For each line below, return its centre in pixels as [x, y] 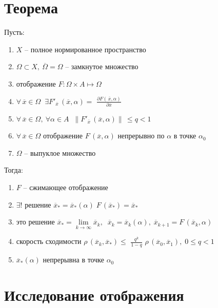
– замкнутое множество [102, 66]
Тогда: [14, 170]
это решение [35, 222]
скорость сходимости [49, 241]
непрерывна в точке [73, 260]
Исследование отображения [94, 294]
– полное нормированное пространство [85, 49]
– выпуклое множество [60, 152]
